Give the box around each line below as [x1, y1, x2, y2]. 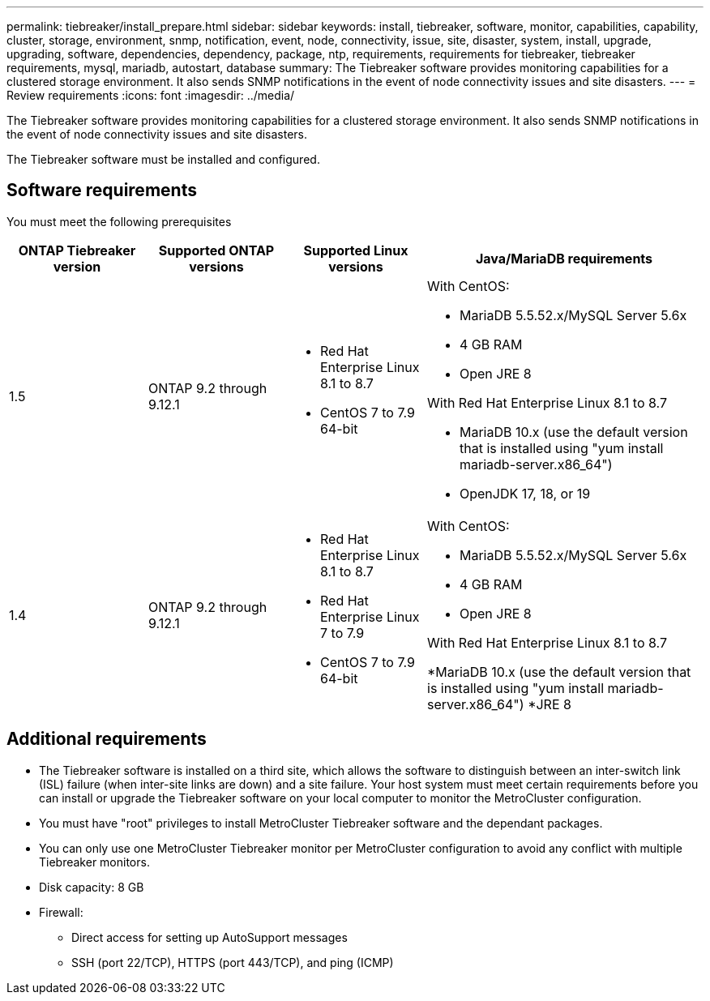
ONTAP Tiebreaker [18, 242, 136, 259]
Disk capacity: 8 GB [39, 879, 144, 894]
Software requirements [6, 180, 197, 201]
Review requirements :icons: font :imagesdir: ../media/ [6, 88, 295, 102]
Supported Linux [303, 242, 408, 259]
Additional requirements [6, 729, 207, 750]
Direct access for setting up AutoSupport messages [71, 930, 348, 944]
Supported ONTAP [158, 242, 275, 259]
